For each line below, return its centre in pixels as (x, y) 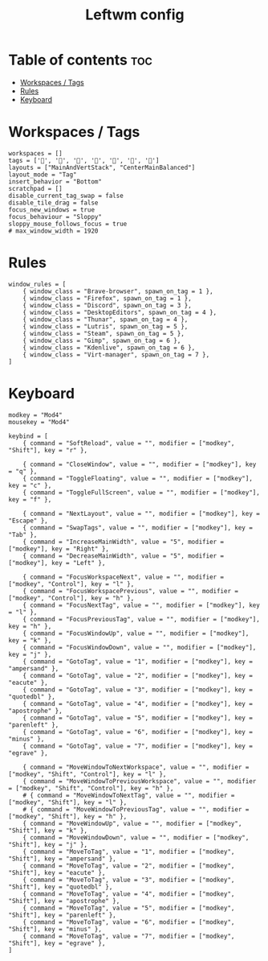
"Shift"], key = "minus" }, (55, 929)
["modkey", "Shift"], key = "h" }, (68, 816)
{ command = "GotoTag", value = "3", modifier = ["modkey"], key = (138, 690)
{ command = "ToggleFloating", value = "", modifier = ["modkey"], (138, 478)
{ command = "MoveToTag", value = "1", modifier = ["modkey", (129, 852)
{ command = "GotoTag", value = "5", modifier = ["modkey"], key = (138, 718)
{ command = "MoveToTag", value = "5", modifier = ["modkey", (129, 908)
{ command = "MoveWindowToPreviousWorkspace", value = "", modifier (140, 781)
